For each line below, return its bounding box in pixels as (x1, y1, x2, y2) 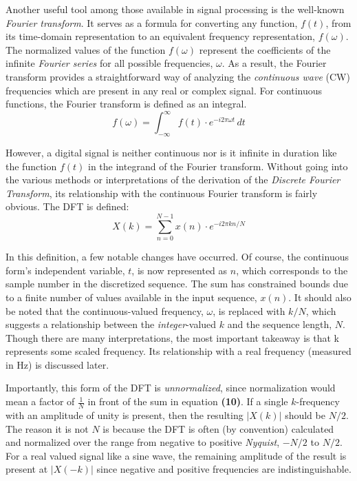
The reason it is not (6, 421, 89, 436)
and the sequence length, (227, 317, 332, 331)
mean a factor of (6, 394, 75, 409)
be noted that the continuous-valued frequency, (6, 303, 204, 318)
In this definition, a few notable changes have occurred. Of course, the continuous (6, 249, 349, 264)
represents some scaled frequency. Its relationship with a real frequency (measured (6, 344, 351, 358)
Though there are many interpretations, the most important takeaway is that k (6, 330, 339, 345)
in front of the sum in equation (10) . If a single (87, 394, 288, 409)
